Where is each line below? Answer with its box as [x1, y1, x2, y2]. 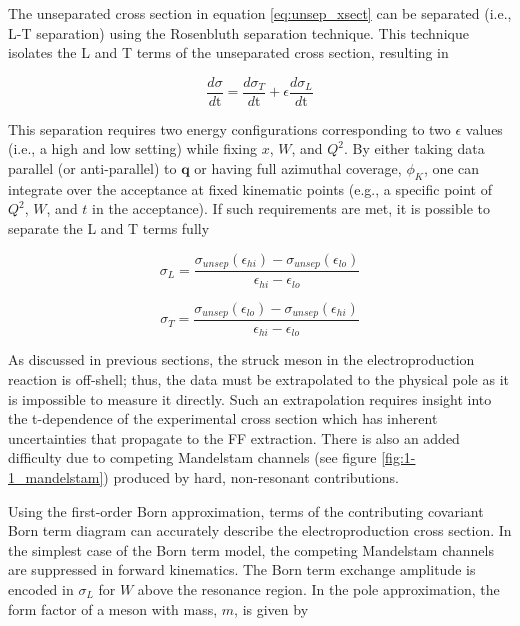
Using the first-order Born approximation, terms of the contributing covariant [8, 500, 484, 521]
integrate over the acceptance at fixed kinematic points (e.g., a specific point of [8, 178, 492, 199]
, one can [423, 158, 480, 179]
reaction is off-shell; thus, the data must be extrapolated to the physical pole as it [8, 369, 510, 390]
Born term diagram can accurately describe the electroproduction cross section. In [8, 520, 512, 541]
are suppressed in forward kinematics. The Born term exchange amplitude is [8, 559, 476, 580]
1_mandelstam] [8, 467, 104, 488]
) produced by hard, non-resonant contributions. [103, 467, 399, 488]
